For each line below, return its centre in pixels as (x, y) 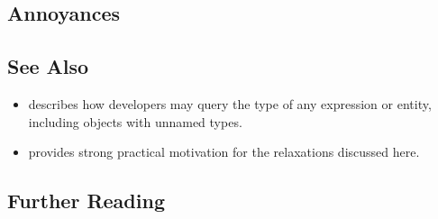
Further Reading (86, 201)
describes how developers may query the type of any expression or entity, (230, 103)
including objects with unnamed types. (135, 121)
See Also (48, 66)
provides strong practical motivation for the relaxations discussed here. (224, 152)
